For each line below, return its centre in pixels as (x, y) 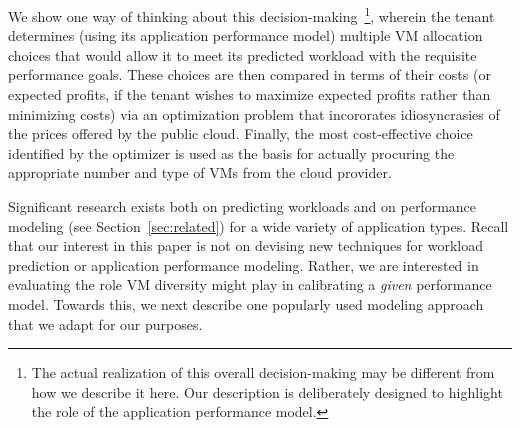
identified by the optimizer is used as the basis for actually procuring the (231, 152)
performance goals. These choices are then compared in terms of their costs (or (249, 74)
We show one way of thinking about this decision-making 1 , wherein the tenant (251, 14)
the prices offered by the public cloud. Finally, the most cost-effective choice (240, 133)
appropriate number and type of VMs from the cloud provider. (200, 172)
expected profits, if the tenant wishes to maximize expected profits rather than (249, 94)
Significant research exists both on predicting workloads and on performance (242, 206)
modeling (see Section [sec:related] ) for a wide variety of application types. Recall (258, 225)
